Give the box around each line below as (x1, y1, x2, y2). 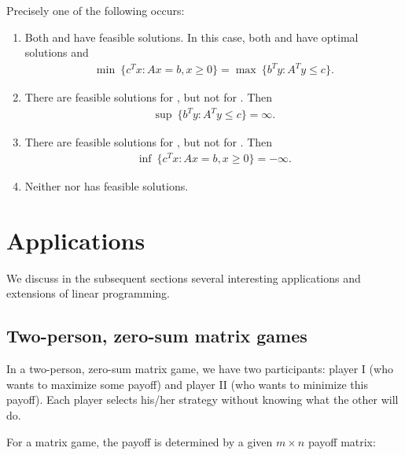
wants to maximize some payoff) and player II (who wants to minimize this (6, 375, 368, 392)
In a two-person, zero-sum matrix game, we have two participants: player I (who (6, 361, 393, 377)
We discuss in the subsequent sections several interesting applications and (6, 269, 361, 286)
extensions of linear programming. (6, 285, 170, 301)
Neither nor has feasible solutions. (24, 178, 189, 194)
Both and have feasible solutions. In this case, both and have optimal (24, 28, 359, 45)
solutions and (24, 44, 89, 61)
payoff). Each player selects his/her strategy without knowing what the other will (6, 391, 399, 408)
